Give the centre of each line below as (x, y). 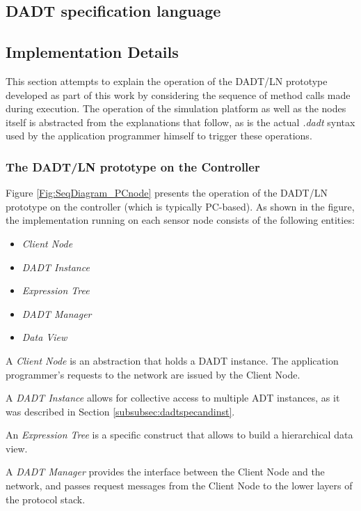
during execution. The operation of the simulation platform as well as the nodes (176, 108)
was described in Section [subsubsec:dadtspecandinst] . (120, 411)
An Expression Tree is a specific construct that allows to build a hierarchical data (179, 435)
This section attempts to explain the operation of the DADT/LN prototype (167, 81)
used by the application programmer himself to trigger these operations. (159, 136)
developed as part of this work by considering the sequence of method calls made (178, 94)
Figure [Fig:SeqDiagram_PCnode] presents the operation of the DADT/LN (167, 193)
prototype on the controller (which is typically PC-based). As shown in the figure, (180, 206)
